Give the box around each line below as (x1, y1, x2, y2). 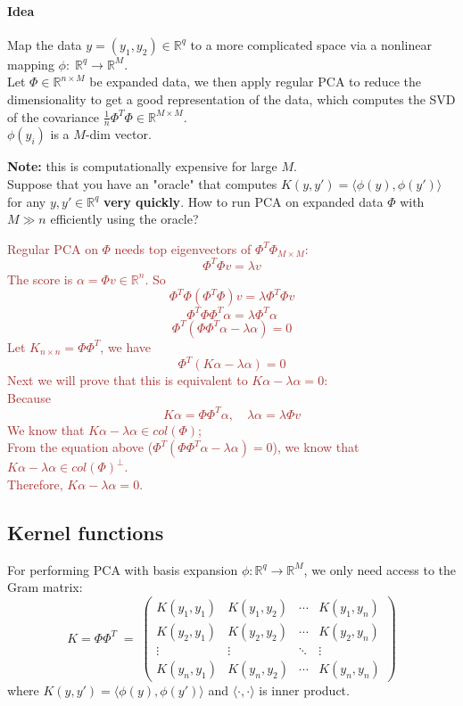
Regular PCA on (7, 239, 98, 258)
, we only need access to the (303, 560, 457, 579)
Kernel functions (7, 518, 164, 546)
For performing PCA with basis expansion (7, 560, 238, 579)
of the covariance (7, 107, 100, 126)
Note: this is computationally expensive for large (7, 157, 277, 176)
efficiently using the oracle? (50, 209, 199, 228)
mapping (7, 54, 54, 73)
